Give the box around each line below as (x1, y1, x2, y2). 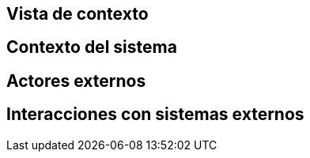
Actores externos (6, 70, 146, 91)
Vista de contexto (6, 4, 149, 24)
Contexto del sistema (6, 37, 177, 58)
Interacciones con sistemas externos (6, 104, 304, 125)
